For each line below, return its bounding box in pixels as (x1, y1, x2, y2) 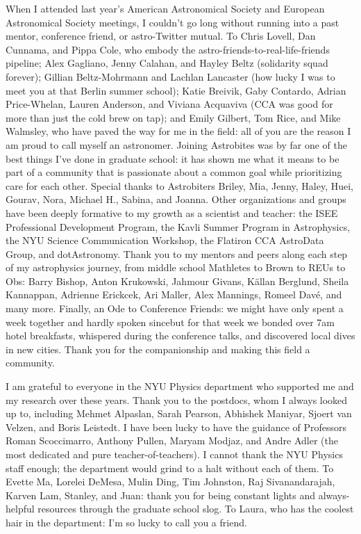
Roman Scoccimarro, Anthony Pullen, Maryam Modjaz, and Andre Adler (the (6, 433, 338, 448)
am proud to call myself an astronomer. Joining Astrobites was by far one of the (6, 137, 347, 152)
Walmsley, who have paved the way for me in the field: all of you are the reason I (6, 124, 351, 138)
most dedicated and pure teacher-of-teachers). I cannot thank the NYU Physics (6, 447, 343, 461)
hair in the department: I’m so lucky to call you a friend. (6, 515, 247, 529)
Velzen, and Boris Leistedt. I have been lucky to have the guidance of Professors (6, 419, 347, 434)
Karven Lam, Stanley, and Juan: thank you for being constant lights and (6, 487, 315, 502)
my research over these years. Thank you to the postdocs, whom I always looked (6, 392, 348, 407)
